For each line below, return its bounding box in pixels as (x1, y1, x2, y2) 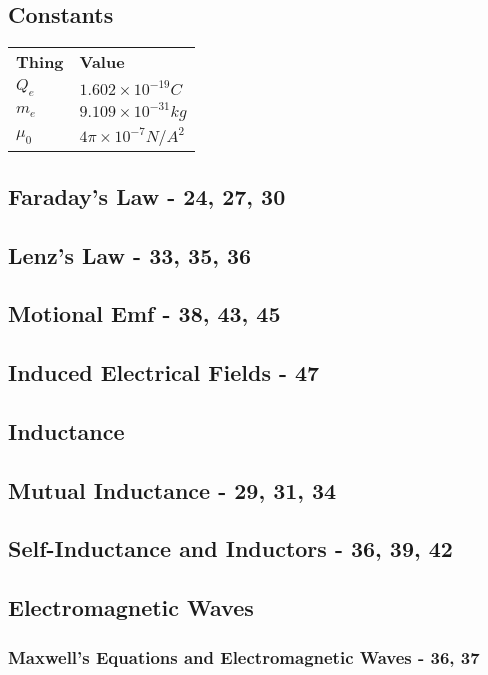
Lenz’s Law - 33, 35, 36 (8, 239, 252, 270)
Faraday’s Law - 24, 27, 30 (8, 180, 286, 211)
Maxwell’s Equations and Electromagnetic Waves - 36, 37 (8, 644, 480, 669)
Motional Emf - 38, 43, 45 (8, 298, 281, 329)
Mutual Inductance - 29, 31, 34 (8, 474, 337, 505)
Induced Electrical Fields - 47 (8, 357, 320, 388)
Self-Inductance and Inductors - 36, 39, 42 (8, 533, 453, 564)
